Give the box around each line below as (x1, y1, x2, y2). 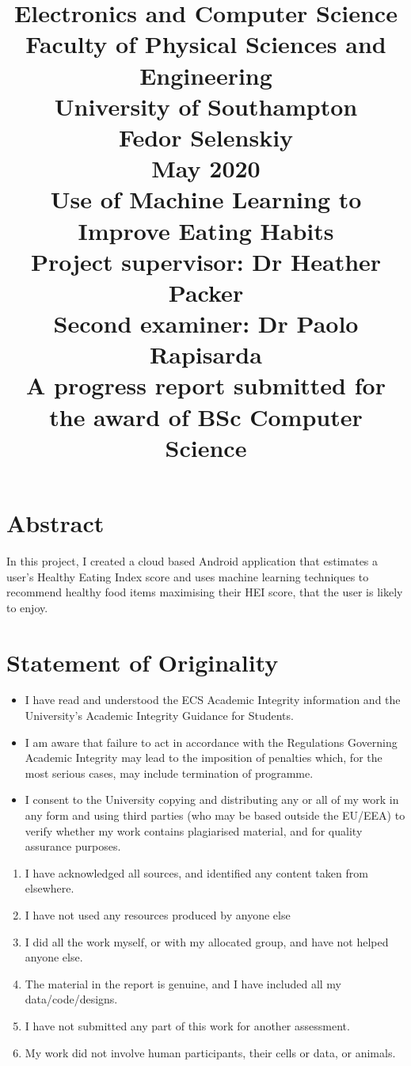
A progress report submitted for (26, 369, 386, 402)
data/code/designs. (25, 991, 118, 1007)
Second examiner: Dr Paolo (53, 307, 359, 340)
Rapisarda (150, 338, 262, 371)
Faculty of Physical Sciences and (25, 28, 386, 60)
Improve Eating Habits (78, 214, 334, 246)
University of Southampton (54, 89, 358, 122)
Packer (168, 276, 244, 308)
